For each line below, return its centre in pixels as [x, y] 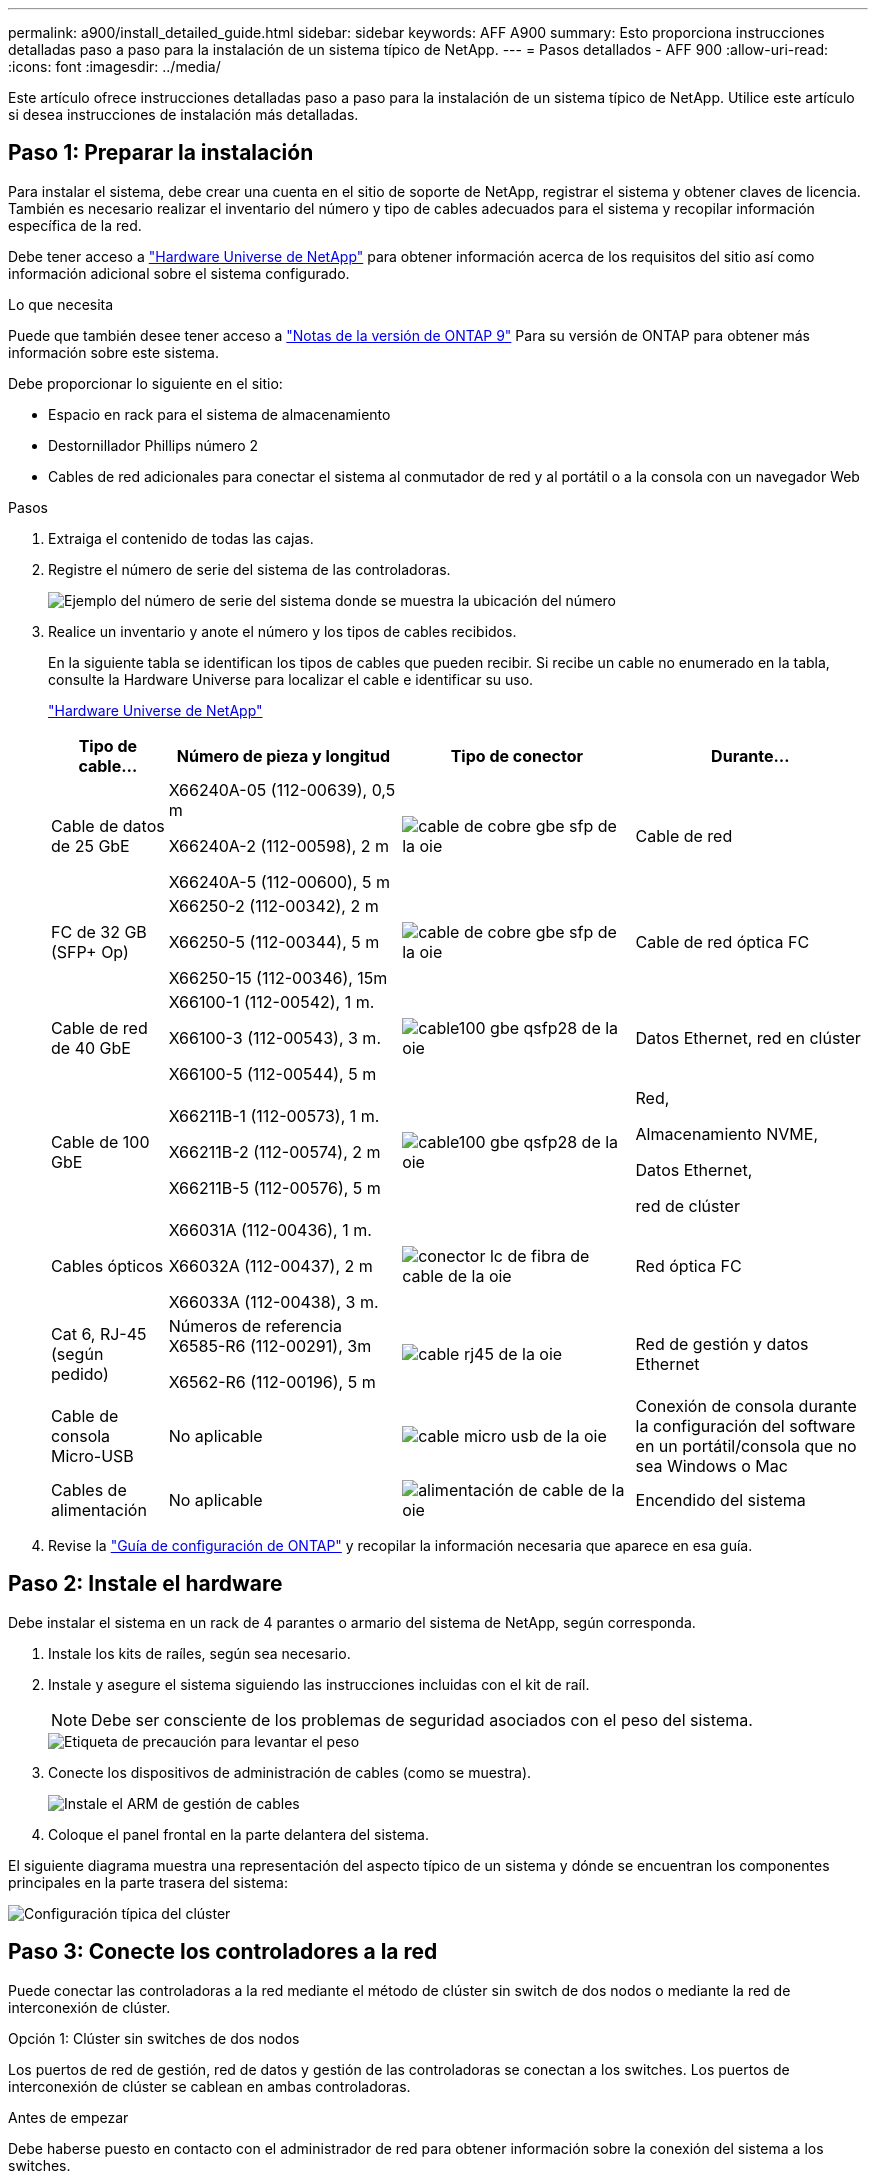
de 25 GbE [90, 845]
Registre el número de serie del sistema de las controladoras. [249, 569]
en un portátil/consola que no [746, 1445]
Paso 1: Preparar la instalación [161, 153]
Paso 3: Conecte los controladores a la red [223, 1952]
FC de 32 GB [99, 931]
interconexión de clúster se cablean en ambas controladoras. [209, 2086]
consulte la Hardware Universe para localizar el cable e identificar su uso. [291, 679]
